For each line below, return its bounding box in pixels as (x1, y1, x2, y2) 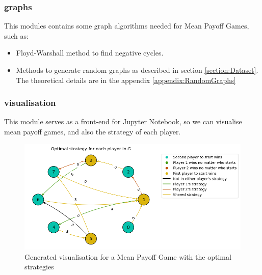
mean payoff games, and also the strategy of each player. (4, 126, 181, 136)
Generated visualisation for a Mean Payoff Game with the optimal (24, 251, 231, 262)
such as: (4, 30, 29, 41)
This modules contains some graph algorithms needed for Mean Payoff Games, (4, 20, 249, 31)
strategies (24, 261, 54, 272)
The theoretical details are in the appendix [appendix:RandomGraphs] (16, 74, 236, 85)
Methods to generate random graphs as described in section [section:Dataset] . (16, 65, 258, 75)
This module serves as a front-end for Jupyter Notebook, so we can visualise (4, 116, 242, 127)
